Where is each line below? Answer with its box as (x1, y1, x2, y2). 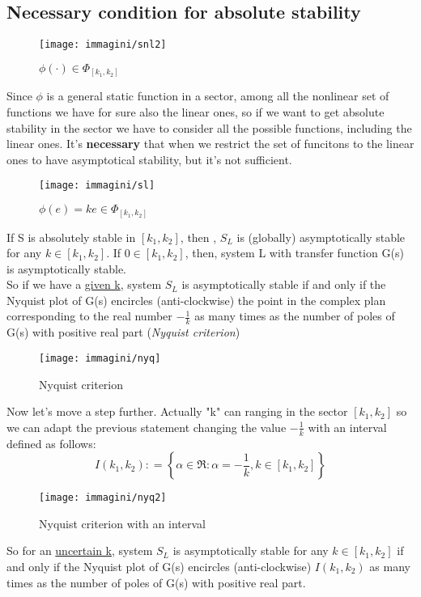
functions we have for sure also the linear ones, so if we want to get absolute (6, 103, 385, 120)
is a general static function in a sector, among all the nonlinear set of (46, 87, 389, 104)
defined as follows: (6, 434, 96, 451)
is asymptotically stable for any (172, 542, 329, 559)
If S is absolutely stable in (6, 228, 136, 245)
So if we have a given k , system (6, 276, 162, 293)
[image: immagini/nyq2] (39, 492, 167, 504)
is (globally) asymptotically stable (236, 228, 406, 245)
